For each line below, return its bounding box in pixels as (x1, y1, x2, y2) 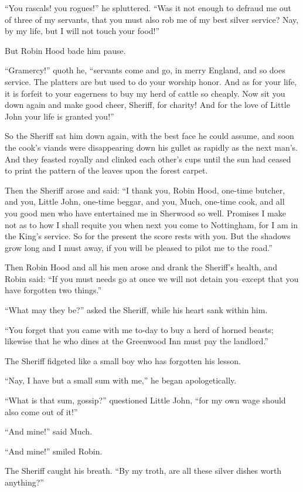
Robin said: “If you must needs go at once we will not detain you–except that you (5, 272, 299, 284)
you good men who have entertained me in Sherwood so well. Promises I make (5, 206, 286, 219)
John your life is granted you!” (5, 110, 114, 122)
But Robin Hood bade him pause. (5, 44, 126, 56)
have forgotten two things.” (5, 284, 102, 296)
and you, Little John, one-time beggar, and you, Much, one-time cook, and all (5, 195, 285, 208)
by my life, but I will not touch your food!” (5, 25, 160, 37)
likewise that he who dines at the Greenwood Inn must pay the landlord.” (5, 335, 268, 347)
